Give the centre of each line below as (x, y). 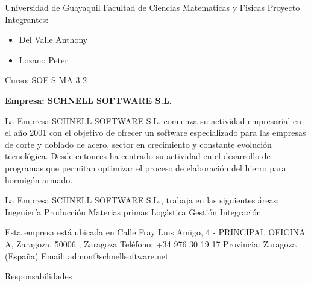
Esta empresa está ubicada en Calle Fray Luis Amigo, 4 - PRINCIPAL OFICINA (155, 232)
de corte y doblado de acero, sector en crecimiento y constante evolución (138, 144)
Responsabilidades (39, 276)
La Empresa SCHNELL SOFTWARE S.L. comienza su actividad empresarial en (153, 120)
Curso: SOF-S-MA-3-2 (46, 80)
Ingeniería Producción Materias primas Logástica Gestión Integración (133, 211)
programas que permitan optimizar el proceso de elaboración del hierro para (146, 167)
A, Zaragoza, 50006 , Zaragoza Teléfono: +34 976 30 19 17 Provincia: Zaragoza (151, 243)
